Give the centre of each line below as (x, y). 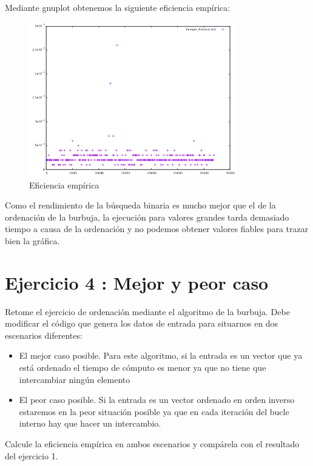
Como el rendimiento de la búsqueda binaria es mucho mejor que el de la (140, 205)
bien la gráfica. (32, 240)
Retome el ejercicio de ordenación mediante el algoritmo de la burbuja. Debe (147, 311)
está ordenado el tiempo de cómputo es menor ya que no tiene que (143, 368)
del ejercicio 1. (32, 455)
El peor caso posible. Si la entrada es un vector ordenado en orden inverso (157, 400)
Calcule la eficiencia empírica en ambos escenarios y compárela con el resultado (152, 444)
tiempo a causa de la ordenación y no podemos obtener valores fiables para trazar (157, 229)
